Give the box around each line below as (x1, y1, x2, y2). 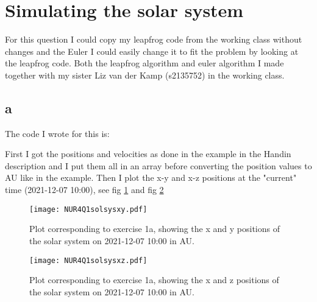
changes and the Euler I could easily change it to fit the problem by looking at (5, 44, 299, 57)
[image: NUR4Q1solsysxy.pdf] (29, 205, 148, 214)
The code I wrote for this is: (5, 127, 110, 139)
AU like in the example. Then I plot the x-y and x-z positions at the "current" (5, 171, 297, 184)
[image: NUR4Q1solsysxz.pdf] (29, 256, 148, 265)
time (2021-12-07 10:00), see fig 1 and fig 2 (5, 183, 164, 196)
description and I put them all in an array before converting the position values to (5, 159, 312, 172)
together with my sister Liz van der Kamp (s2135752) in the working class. (5, 68, 285, 81)
